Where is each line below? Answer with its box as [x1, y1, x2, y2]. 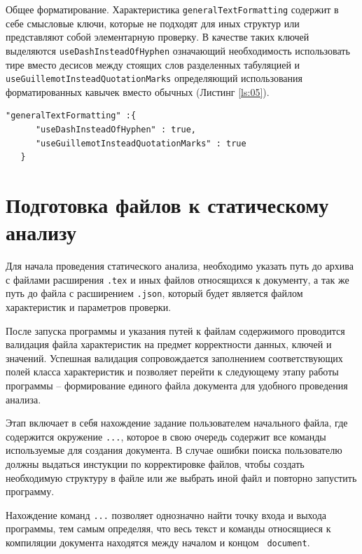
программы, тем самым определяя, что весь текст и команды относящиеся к [6, 521, 331, 536]
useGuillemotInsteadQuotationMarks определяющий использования [6, 71, 302, 85]
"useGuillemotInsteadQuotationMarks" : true [35, 138, 246, 148]
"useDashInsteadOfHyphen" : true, [35, 124, 197, 134]
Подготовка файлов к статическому [6, 190, 329, 219]
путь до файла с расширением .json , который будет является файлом [6, 286, 303, 300]
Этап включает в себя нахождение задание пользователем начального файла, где [6, 415, 348, 430]
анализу [6, 218, 76, 247]
